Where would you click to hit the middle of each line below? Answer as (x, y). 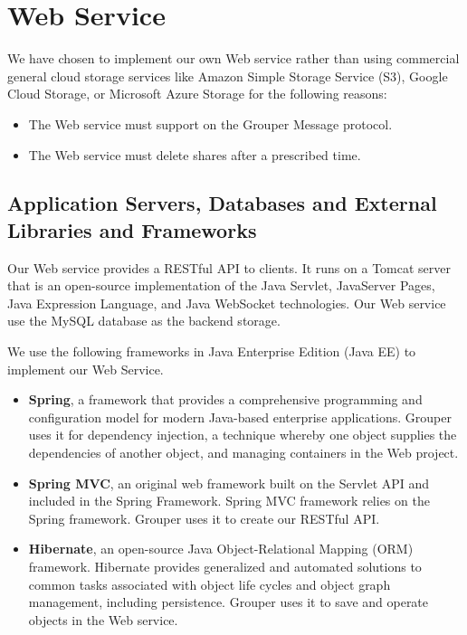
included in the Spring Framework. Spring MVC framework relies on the (229, 501)
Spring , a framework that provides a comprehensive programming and (225, 399)
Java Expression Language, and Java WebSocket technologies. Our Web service (227, 303)
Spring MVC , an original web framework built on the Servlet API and (229, 483)
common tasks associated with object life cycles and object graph (210, 584)
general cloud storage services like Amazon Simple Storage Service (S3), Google (228, 76)
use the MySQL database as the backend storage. (144, 321)
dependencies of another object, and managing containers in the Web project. (243, 453)
